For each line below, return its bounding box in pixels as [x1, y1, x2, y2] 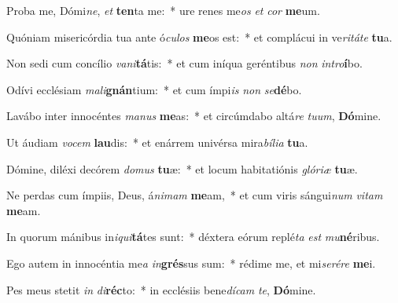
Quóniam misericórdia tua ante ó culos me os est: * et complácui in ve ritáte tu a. [6, 28, 392, 45]
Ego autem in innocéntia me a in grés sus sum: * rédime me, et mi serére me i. [6, 254, 376, 271]
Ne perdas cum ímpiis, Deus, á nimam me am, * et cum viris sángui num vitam [6, 187, 383, 203]
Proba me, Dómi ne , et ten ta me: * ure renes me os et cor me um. [6, 2, 320, 18]
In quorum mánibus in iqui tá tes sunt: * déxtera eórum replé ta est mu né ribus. [6, 228, 380, 245]
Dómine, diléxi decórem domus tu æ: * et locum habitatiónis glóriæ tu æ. [6, 160, 358, 177]
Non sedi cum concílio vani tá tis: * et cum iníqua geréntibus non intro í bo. [6, 55, 363, 71]
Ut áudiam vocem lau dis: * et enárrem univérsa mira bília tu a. [6, 133, 308, 150]
